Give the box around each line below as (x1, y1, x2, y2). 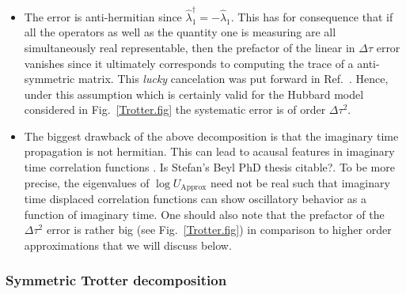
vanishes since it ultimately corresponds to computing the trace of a (24, 55, 354, 71)
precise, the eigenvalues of (24, 174, 150, 190)
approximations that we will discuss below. (24, 236, 232, 253)
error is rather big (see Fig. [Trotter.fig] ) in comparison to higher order (46, 221, 392, 238)
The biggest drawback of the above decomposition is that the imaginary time (24, 127, 399, 144)
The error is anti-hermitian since (24, 8, 182, 24)
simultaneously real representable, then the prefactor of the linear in (24, 39, 355, 55)
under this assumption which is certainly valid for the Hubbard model (24, 85, 364, 102)
